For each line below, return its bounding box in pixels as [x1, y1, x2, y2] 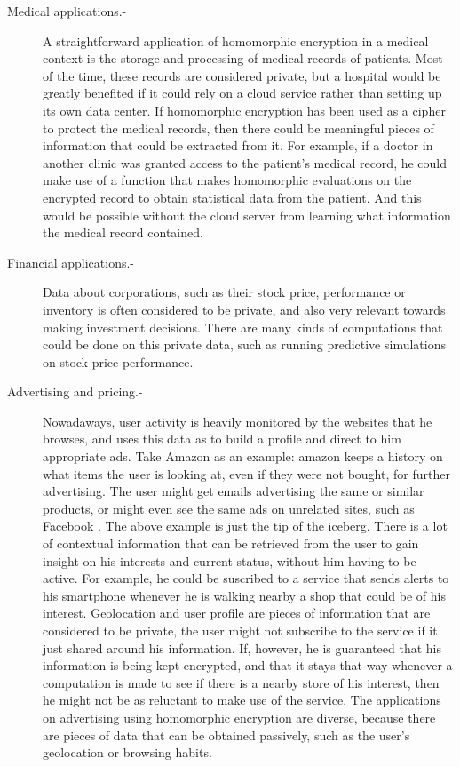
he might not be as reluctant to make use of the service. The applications [43, 691, 441, 709]
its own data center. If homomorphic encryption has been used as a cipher [43, 100, 446, 119]
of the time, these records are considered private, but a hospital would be [43, 66, 441, 84]
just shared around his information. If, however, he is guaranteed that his [43, 638, 442, 657]
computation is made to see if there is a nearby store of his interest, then [43, 673, 440, 691]
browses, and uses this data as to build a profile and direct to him [43, 429, 401, 448]
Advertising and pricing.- [7, 382, 143, 401]
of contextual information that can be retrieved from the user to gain [43, 534, 419, 553]
